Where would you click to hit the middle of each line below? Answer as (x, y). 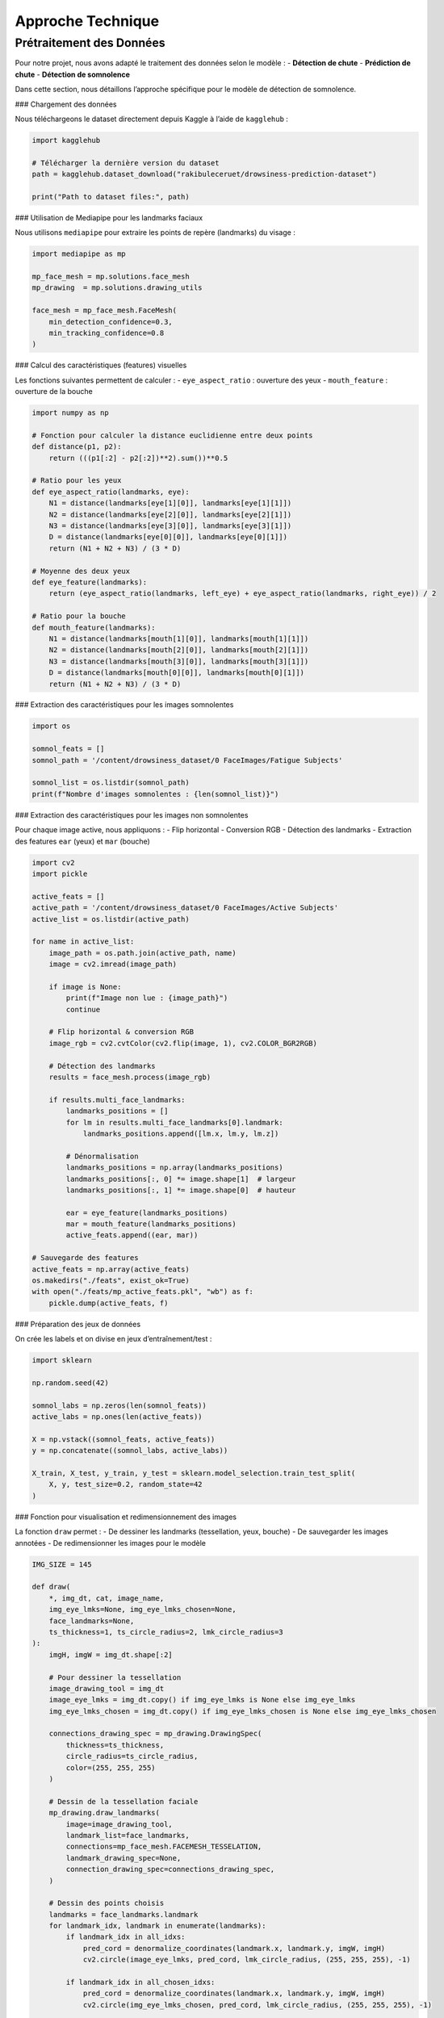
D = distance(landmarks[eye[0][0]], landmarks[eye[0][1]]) (168, 537)
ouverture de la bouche (54, 391)
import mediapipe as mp (79, 254)
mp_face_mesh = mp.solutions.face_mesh (111, 277)
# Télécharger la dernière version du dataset (126, 163)
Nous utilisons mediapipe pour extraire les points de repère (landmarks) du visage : (155, 232)
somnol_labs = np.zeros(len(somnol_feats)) (119, 1405)
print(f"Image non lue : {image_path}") (147, 998)
